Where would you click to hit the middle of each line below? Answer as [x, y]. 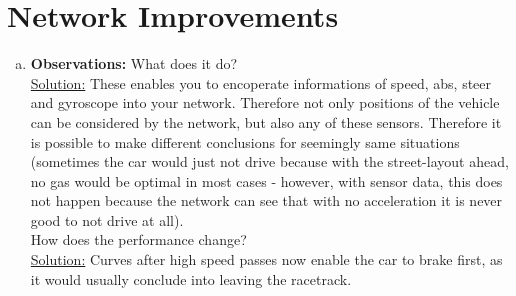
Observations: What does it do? [134, 63]
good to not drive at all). [107, 219]
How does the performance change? [138, 239]
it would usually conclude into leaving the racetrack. [191, 278]
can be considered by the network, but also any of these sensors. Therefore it [266, 121]
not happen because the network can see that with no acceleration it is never [266, 200]
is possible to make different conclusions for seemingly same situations [245, 141]
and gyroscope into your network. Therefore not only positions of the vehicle [265, 102]
